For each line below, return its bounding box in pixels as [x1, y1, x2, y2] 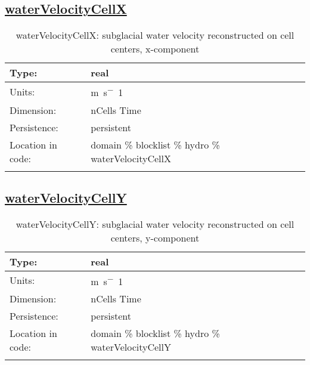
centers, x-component [110, 42, 200, 56]
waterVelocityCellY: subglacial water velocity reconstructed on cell [15, 216, 294, 231]
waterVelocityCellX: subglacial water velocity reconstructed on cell [15, 28, 294, 42]
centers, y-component [110, 230, 200, 245]
